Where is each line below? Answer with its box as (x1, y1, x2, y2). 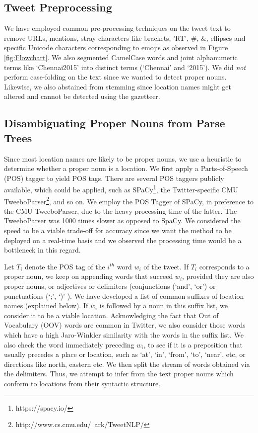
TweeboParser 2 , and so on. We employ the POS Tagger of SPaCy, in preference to (4, 194, 254, 206)
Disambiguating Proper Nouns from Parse (4, 115, 225, 131)
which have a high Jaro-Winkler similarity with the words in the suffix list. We (4, 329, 244, 340)
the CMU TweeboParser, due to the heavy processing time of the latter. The (4, 205, 237, 216)
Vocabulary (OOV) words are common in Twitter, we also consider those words (4, 320, 246, 330)
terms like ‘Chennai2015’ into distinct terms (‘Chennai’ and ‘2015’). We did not (4, 62, 246, 72)
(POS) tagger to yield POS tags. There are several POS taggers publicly (4, 173, 224, 183)
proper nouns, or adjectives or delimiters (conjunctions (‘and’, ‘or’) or (4, 280, 216, 291)
